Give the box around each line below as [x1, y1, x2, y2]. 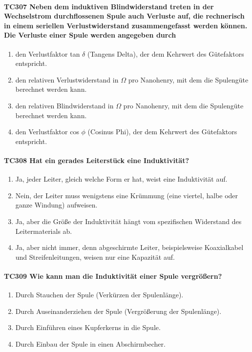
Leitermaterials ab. [15, 226, 72, 236]
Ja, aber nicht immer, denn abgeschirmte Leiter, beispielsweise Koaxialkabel [15, 242, 244, 252]
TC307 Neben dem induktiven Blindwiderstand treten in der [4, 1, 214, 11]
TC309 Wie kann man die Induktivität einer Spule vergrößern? [4, 270, 222, 281]
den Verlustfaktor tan [15, 48, 80, 59]
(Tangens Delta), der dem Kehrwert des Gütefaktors [87, 48, 244, 59]
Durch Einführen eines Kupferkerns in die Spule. [15, 322, 161, 332]
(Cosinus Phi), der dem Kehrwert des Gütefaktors [87, 126, 237, 137]
